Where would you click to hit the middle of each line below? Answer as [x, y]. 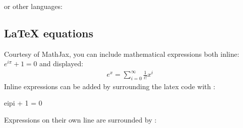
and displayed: [61, 64]
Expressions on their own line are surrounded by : [80, 120]
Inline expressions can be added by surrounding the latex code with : [110, 86]
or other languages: [33, 6]
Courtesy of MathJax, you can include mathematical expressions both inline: [122, 54]
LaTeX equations [49, 33]
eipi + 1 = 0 [23, 103]
